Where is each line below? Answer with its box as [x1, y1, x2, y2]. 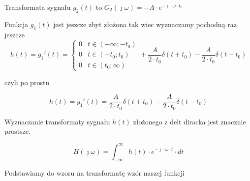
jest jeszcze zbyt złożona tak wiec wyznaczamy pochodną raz [53, 19, 237, 29]
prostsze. [4, 126, 31, 136]
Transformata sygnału [4, 2, 71, 12]
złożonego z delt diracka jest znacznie [133, 116, 246, 126]
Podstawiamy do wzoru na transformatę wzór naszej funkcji [4, 168, 185, 178]
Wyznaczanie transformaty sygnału [4, 116, 110, 126]
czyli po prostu [4, 77, 50, 87]
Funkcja [4, 19, 29, 29]
